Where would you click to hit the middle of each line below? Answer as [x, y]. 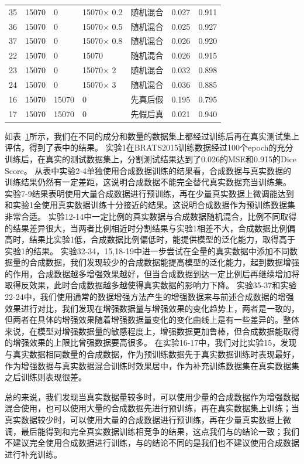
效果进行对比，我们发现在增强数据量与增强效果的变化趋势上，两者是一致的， [152, 308]
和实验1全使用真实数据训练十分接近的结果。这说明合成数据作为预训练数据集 [150, 205]
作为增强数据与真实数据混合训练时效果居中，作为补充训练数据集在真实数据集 [152, 365]
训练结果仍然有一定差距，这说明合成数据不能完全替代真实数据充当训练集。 [148, 182]
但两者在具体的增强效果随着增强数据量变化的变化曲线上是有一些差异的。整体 [152, 320]
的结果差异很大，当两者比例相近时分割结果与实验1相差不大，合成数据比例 [146, 228]
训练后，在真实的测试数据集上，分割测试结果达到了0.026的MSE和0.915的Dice [151, 158]
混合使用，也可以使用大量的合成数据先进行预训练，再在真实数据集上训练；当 [152, 408]
